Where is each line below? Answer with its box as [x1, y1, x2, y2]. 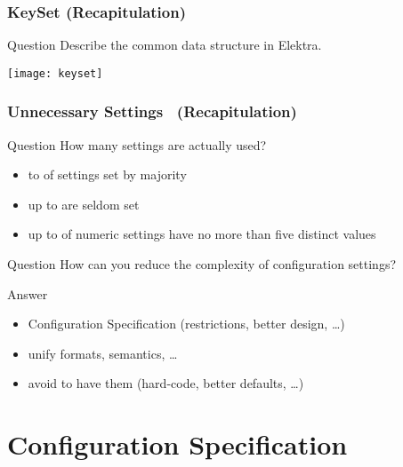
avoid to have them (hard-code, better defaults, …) [28, 374, 304, 392]
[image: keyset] [7, 67, 103, 80]
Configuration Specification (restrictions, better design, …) [28, 314, 345, 333]
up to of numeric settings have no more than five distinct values [28, 225, 376, 243]
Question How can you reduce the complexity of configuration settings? [7, 255, 397, 273]
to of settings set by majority [28, 165, 187, 184]
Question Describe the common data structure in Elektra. [7, 36, 322, 54]
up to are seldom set [28, 194, 140, 213]
